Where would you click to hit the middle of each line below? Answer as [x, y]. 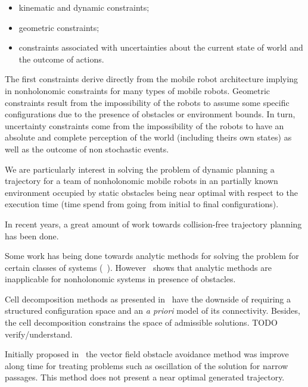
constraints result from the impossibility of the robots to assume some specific [147, 102]
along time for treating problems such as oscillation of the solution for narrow [147, 365]
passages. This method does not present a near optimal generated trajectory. [145, 377]
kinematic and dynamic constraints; [84, 7]
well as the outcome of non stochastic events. [87, 149]
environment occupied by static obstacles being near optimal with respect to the [151, 192]
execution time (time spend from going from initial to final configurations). [142, 204]
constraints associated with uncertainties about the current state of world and [161, 47]
